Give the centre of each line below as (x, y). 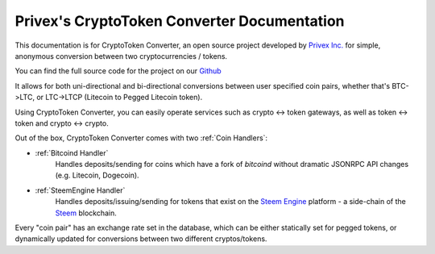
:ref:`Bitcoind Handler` (72, 152)
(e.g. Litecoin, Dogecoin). (97, 175)
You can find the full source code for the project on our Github (118, 71)
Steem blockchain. (86, 213)
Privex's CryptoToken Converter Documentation (180, 21)
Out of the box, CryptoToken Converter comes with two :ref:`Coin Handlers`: (141, 138)
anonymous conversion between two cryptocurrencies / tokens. (121, 56)
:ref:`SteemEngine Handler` (80, 190)
